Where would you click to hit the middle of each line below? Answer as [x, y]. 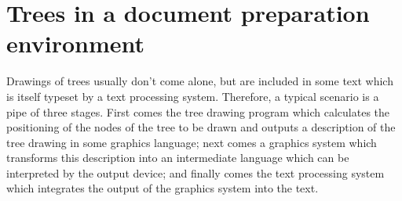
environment [76, 43]
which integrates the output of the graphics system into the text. [163, 188]
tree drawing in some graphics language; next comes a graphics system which [192, 142]
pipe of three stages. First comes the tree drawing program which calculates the [198, 111]
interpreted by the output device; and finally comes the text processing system [196, 172]
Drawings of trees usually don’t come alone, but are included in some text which [200, 81]
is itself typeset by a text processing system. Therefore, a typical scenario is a [193, 96]
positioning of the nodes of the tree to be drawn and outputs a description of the [201, 127]
